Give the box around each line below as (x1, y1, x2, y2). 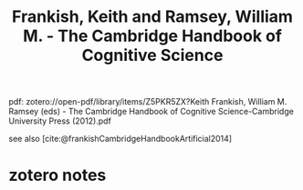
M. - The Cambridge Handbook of (23, 25, 282, 46)
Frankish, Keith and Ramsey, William (11, 6, 294, 27)
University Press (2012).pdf (8, 115, 111, 126)
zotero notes (8, 165, 107, 185)
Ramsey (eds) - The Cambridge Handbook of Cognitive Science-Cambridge (8, 106, 294, 117)
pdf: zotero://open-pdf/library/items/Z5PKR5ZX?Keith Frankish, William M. (8, 96, 287, 107)
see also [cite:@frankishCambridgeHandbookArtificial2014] (8, 134, 233, 145)
